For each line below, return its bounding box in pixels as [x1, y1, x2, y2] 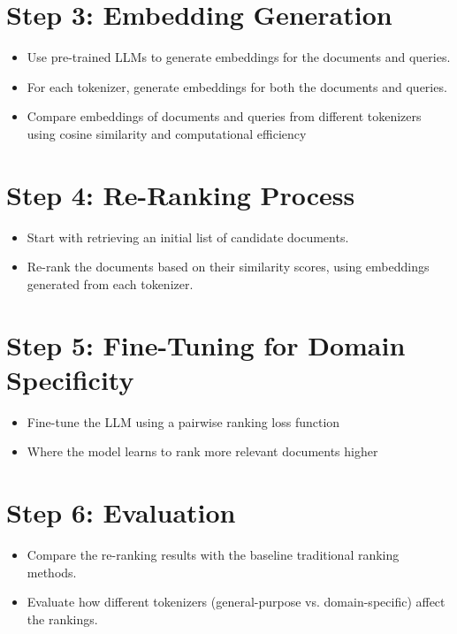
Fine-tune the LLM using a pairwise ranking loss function [27, 412, 340, 431]
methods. [27, 562, 77, 581]
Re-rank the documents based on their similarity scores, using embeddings [27, 257, 430, 276]
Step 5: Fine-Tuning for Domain [6, 326, 406, 363]
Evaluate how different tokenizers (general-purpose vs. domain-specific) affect [27, 592, 446, 611]
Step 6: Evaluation [6, 494, 236, 531]
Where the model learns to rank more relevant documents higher [27, 442, 378, 461]
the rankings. [27, 609, 98, 628]
